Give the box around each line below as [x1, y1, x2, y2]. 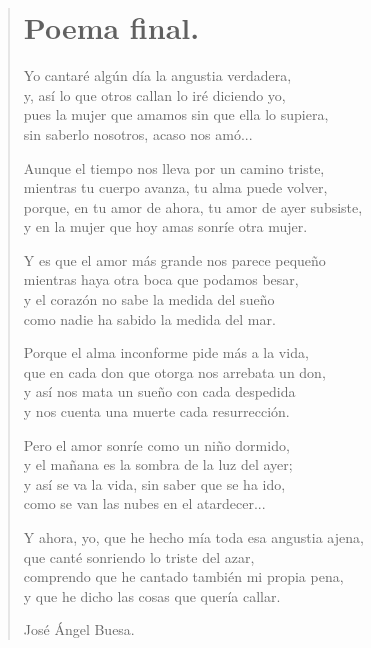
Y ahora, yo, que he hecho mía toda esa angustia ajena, [23, 527, 364, 547]
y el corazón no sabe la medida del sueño [23, 289, 275, 310]
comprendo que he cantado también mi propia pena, [23, 566, 344, 587]
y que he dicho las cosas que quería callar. [23, 585, 281, 606]
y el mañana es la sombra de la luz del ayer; [23, 454, 293, 475]
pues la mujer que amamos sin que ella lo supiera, [23, 104, 329, 125]
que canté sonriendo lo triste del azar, [23, 546, 255, 567]
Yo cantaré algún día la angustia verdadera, [23, 65, 292, 86]
